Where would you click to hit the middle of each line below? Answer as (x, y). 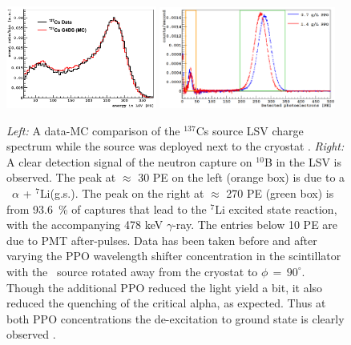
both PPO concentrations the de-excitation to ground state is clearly (175, 318)
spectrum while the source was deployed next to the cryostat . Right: (175, 146)
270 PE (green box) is (280, 193)
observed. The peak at (61, 177)
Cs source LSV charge (250, 130)
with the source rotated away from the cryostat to (132, 271)
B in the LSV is (303, 161)
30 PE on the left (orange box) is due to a (242, 177)
